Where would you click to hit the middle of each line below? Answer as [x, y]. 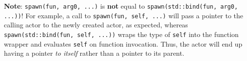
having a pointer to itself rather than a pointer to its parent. [94, 53]
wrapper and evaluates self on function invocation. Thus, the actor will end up [123, 43]
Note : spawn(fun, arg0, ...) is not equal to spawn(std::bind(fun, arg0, [121, 6]
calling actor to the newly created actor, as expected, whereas [96, 25]
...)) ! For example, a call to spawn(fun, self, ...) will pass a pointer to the [124, 15]
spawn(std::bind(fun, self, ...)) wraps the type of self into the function [121, 34]
